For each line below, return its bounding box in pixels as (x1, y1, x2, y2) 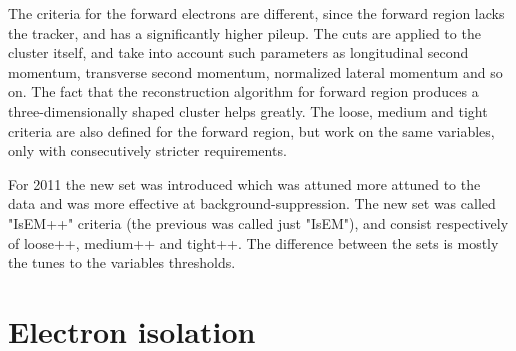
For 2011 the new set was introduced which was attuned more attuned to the (8, 173, 481, 194)
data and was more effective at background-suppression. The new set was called (8, 193, 496, 214)
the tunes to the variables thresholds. (8, 252, 236, 273)
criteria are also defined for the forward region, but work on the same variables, (8, 120, 495, 141)
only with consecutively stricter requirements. (8, 140, 287, 161)
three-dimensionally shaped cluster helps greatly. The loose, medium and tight (8, 100, 488, 121)
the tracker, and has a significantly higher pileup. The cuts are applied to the (8, 22, 481, 43)
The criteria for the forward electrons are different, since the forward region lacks (8, 3, 505, 23)
